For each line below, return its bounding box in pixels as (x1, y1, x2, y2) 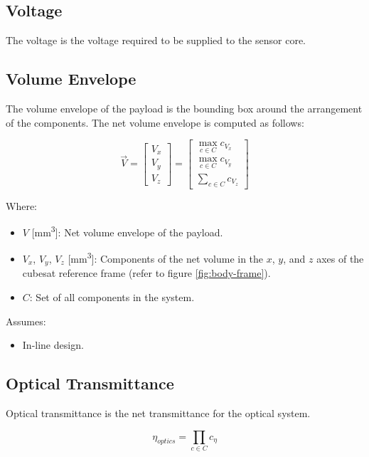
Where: (6, 198, 37, 213)
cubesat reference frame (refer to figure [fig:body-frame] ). (22, 266, 271, 280)
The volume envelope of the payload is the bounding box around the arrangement (6, 101, 363, 115)
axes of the (316, 251, 364, 266)
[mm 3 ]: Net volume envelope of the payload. (31, 223, 223, 239)
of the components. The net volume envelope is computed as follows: (6, 115, 304, 130)
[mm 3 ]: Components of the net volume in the (68, 249, 264, 266)
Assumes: (6, 313, 46, 328)
